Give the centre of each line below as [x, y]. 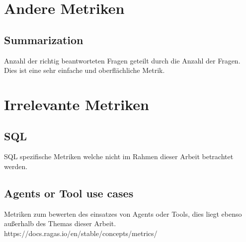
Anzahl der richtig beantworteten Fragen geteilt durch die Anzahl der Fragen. [122, 60]
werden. [16, 166]
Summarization [44, 39]
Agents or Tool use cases [69, 193]
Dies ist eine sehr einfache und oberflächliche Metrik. [84, 70]
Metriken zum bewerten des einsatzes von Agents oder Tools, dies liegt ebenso [123, 213]
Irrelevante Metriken [77, 104]
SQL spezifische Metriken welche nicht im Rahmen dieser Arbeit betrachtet [119, 156]
